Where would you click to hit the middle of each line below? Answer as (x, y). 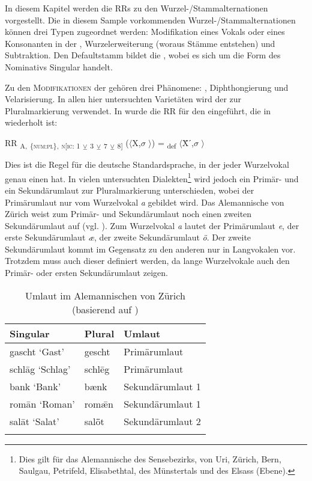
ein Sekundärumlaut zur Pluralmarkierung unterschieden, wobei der (130, 190)
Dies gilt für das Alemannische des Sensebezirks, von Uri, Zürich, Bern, (150, 458)
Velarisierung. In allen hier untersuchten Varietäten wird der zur (123, 99)
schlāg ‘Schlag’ (40, 369)
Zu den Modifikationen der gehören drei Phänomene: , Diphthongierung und (147, 87)
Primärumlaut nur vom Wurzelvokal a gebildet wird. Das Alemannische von (145, 202)
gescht (97, 351)
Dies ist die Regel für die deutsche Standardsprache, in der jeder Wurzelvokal (147, 164)
